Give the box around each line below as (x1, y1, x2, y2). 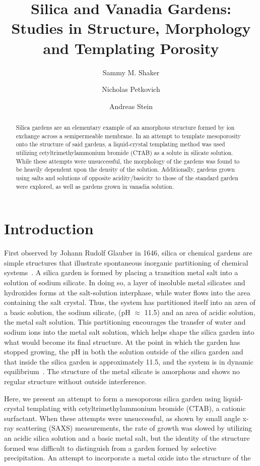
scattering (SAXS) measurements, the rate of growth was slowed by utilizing (16, 423, 252, 433)
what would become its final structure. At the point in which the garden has (4, 336, 240, 347)
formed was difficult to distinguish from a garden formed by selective (4, 442, 217, 453)
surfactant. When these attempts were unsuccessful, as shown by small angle (4, 412, 240, 423)
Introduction (4, 218, 94, 239)
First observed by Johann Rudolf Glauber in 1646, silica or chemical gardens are (4, 247, 252, 258)
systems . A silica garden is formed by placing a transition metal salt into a (4, 267, 238, 278)
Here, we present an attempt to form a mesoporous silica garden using (4, 393, 221, 403)
